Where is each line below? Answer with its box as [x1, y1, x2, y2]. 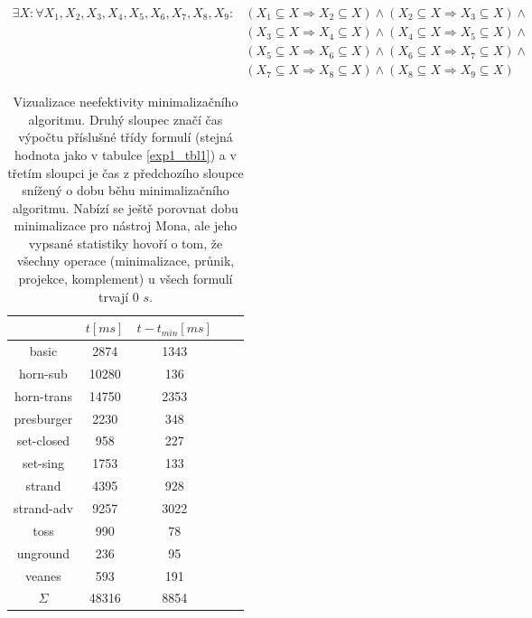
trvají [98, 286, 129, 305]
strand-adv [14, 499, 73, 517]
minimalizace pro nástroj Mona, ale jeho [14, 216, 238, 235]
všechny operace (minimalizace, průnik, [16, 251, 235, 270]
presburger [14, 408, 73, 427]
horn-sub [19, 363, 68, 382]
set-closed [16, 431, 70, 450]
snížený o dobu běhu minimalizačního [22, 181, 229, 200]
